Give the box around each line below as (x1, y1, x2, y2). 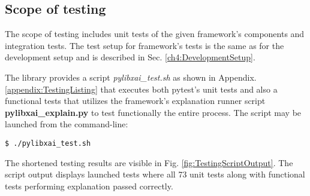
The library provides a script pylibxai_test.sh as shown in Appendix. (5, 71, 257, 83)
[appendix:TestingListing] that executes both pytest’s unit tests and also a (5, 82, 278, 95)
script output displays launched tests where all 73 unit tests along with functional (5, 168, 305, 180)
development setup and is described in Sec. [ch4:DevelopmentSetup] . (5, 51, 255, 63)
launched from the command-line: (5, 118, 128, 130)
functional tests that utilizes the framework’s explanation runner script (5, 94, 266, 107)
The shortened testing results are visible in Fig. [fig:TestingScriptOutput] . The (5, 156, 293, 169)
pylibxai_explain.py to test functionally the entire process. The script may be (5, 106, 302, 118)
